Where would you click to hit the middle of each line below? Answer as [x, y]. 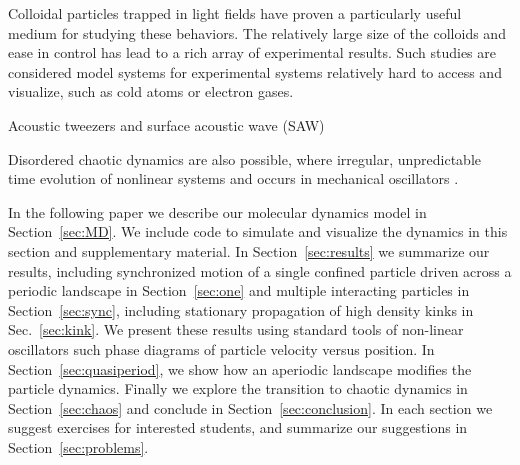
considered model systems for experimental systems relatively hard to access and [255, 71]
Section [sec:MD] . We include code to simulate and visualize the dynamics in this [258, 231]
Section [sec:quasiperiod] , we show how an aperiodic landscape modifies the [240, 368]
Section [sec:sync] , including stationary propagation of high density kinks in [241, 309]
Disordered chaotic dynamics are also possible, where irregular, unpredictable [245, 158]
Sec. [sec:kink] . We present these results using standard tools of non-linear [236, 329]
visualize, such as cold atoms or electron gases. [151, 91]
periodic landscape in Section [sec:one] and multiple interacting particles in [239, 290]
